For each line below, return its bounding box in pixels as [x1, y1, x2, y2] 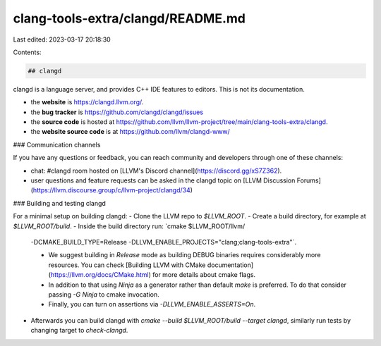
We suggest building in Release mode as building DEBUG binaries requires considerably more [48, 251, 321, 259]
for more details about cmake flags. [152, 271, 256, 279]
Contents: [13, 48, 42, 56]
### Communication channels [13, 140, 101, 149]
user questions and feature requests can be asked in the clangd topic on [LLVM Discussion [30, 176, 296, 185]
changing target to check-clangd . [30, 326, 128, 335]
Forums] [296, 176, 321, 185]
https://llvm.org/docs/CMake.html [50, 271, 149, 279]
